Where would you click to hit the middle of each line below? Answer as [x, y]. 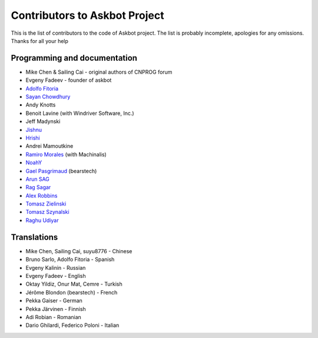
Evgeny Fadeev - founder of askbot [69, 80]
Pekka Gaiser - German [54, 301]
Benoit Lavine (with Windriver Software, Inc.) [80, 113]
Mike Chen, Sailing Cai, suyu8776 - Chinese [79, 251]
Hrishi [33, 138]
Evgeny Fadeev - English [56, 276]
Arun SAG [38, 179]
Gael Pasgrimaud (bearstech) [61, 171]
